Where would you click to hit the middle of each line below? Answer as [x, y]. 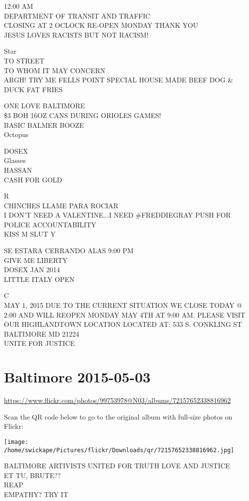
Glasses [15, 160]
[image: [16, 442]
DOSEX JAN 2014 [32, 270]
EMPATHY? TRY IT [36, 494]
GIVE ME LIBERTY [36, 260]
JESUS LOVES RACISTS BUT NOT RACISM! [76, 34]
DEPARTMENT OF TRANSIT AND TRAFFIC [77, 15]
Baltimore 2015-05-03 [77, 377]
